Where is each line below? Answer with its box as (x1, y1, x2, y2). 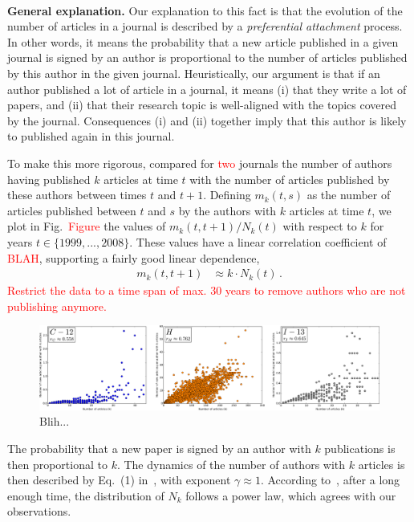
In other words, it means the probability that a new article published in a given (7, 33, 399, 50)
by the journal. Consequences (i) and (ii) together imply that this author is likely (7, 112, 407, 128)
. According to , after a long (260, 471, 400, 488)
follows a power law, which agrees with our (185, 487, 396, 504)
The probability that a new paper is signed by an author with (7, 440, 311, 457)
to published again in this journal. (7, 128, 175, 145)
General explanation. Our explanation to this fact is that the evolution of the (7, 2, 403, 18)
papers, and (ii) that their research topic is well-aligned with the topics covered (7, 96, 397, 113)
